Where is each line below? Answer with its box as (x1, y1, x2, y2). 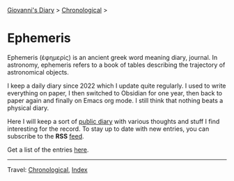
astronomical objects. (7, 68, 70, 76)
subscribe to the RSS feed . (7, 132, 85, 140)
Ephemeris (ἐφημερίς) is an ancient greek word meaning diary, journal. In (7, 53, 218, 61)
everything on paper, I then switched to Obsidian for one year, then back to (7, 88, 223, 97)
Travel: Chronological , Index (7, 165, 88, 173)
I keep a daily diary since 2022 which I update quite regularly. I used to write (7, 81, 226, 90)
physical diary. (7, 104, 49, 112)
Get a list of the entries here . (7, 145, 89, 154)
